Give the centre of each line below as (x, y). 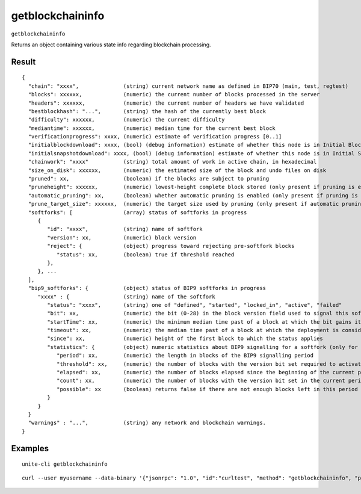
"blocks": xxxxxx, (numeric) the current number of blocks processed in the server (174, 94)
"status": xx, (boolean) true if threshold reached (145, 255)
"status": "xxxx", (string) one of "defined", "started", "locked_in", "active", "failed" (195, 305)
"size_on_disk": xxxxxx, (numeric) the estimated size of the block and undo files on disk (177, 170)
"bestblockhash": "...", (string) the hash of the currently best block (147, 111)
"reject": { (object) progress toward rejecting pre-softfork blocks (171, 246)
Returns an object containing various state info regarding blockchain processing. (111, 45)
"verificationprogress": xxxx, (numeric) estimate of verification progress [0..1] (155, 137)
